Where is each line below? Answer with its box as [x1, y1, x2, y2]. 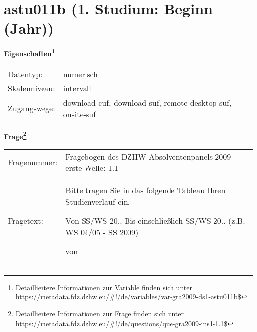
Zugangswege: [8, 102, 55, 114]
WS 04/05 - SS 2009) [65, 226, 139, 238]
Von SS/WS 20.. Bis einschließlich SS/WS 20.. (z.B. [65, 214, 245, 226]
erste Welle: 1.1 [65, 162, 119, 173]
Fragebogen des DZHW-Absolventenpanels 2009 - [65, 150, 236, 162]
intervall [63, 82, 91, 94]
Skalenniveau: [8, 82, 55, 94]
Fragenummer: [8, 156, 58, 168]
